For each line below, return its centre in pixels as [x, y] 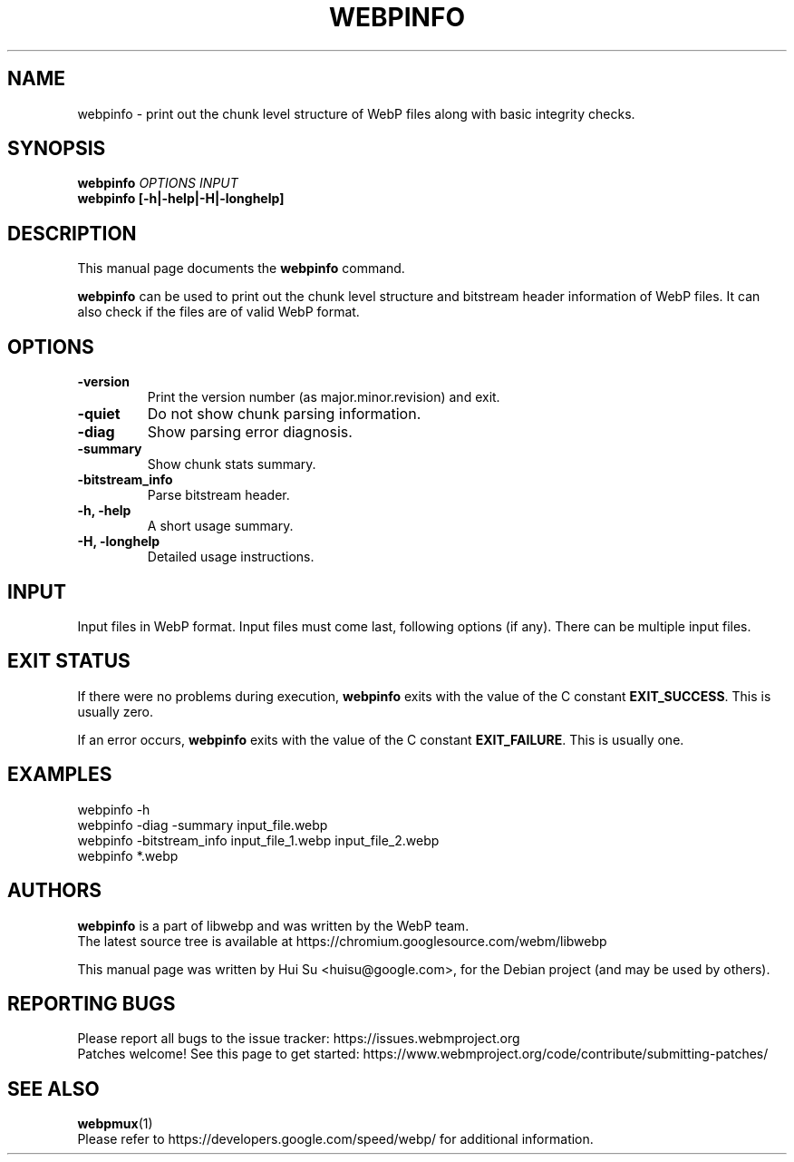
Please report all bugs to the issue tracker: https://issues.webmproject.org [299, 1039]
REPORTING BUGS [92, 1003]
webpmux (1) [115, 1124]
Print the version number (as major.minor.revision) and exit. [324, 397]
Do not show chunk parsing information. [284, 414]
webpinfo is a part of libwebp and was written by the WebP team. [273, 925]
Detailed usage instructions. [231, 557]
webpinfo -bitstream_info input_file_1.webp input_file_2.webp [258, 840]
